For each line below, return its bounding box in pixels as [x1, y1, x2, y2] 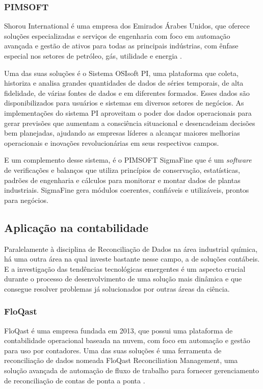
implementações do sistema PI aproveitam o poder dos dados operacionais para [4, 107, 252, 118]
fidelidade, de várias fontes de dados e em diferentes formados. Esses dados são [4, 87, 250, 98]
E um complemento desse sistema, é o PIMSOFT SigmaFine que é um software [4, 154, 252, 165]
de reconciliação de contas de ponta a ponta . [4, 375, 145, 385]
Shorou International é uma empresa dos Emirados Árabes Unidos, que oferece [4, 20, 250, 31]
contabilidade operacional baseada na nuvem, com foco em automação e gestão [4, 335, 250, 346]
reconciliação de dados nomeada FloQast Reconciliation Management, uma [4, 355, 238, 366]
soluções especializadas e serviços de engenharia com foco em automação [4, 30, 230, 41]
